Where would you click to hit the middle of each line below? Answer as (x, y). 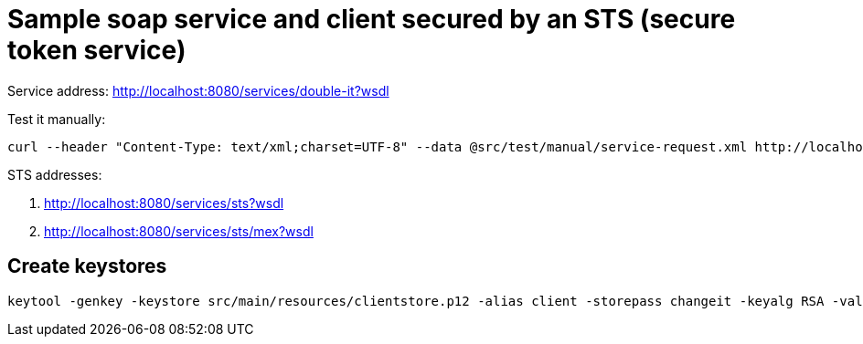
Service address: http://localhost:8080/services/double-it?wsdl (198, 90)
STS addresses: (55, 174)
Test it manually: (57, 119)
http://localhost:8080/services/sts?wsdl (164, 203)
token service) (97, 50)
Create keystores (87, 266)
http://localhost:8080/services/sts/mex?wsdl (179, 231)
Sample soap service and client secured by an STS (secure (372, 19)
